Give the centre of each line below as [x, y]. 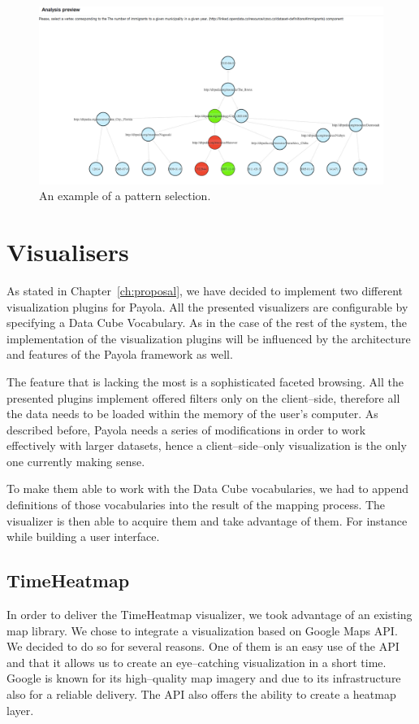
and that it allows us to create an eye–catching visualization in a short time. [197, 662]
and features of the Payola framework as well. [120, 354]
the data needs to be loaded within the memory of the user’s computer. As [192, 414]
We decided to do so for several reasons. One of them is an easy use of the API [203, 646]
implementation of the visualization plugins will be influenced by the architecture [209, 338]
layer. [20, 710]
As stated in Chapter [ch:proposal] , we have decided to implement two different [205, 290]
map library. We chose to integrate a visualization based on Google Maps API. [202, 630]
